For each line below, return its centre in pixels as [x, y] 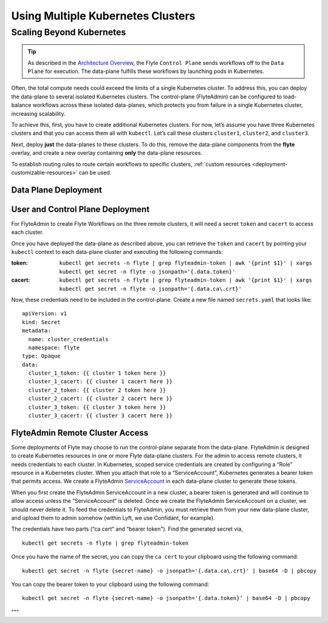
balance [21, 105]
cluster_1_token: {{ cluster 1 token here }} [97, 373]
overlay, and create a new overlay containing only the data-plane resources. [107, 153]
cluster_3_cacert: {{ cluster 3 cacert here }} [101, 416]
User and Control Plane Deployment [80, 209]
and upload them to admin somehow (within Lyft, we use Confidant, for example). [113, 518]
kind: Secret [41, 322]
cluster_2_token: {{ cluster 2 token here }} [97, 390]
